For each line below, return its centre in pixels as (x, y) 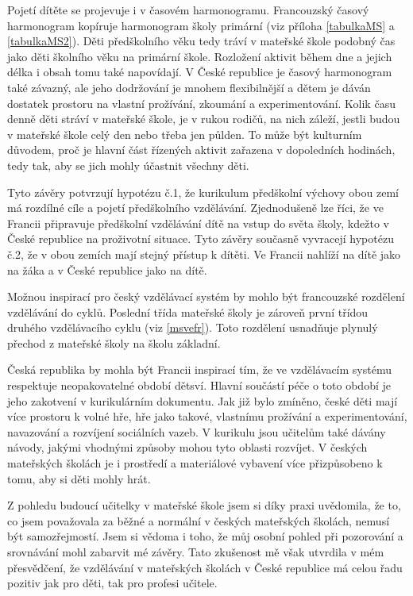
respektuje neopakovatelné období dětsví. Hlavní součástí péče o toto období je (199, 385)
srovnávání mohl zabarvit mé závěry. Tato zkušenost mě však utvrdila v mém (196, 552)
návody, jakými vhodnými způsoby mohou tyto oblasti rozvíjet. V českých (187, 447)
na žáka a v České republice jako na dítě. (107, 269)
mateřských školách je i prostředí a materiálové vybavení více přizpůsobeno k (195, 463)
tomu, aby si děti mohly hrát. (79, 478)
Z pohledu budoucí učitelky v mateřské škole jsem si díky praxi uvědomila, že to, (204, 505)
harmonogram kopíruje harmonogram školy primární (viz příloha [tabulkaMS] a (201, 25)
